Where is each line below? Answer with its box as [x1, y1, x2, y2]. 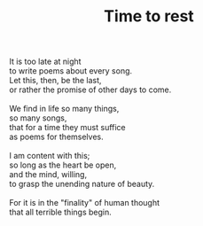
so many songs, [9, 113, 67, 123]
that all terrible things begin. [9, 207, 113, 218]
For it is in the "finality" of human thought [9, 198, 160, 208]
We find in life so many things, [9, 104, 120, 114]
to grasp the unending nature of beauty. [9, 179, 155, 190]
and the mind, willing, [9, 169, 87, 180]
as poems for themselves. [9, 131, 104, 143]
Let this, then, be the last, [9, 75, 102, 86]
